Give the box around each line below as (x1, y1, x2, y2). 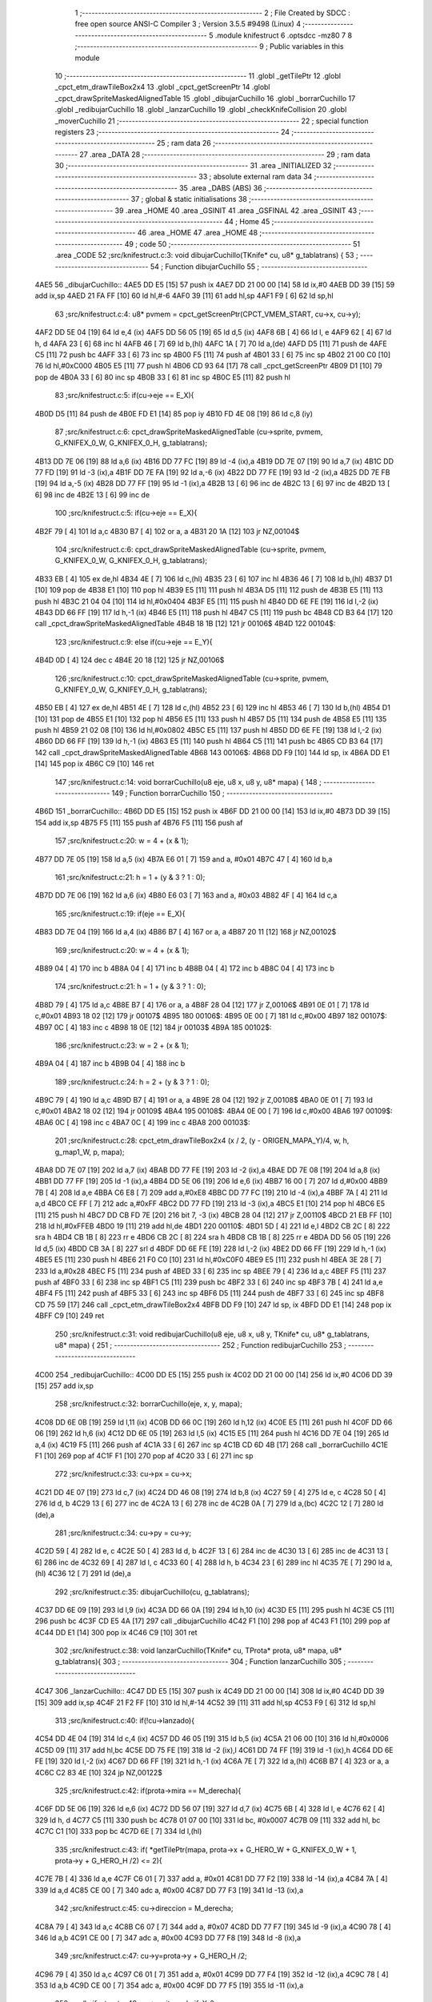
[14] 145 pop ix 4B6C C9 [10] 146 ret (34, 759, 155, 769)
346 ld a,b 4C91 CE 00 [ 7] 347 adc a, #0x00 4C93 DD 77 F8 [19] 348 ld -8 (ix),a (34, 1932, 302, 1942)
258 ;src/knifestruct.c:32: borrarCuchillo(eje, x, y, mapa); (54, 1399, 243, 1409)
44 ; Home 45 (224, 217, 270, 227)
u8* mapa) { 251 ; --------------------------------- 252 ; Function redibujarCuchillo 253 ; (54, 1340, 347, 1349)
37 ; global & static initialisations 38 (130, 195, 247, 204)
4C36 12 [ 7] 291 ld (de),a (47, 1569, 131, 1578)
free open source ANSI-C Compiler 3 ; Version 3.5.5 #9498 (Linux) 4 (74, 19, 302, 29)
